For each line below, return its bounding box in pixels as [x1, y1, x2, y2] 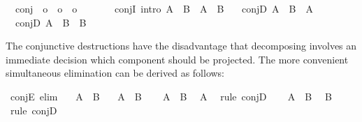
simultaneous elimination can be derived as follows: [6, 66, 225, 80]
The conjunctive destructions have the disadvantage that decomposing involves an [6, 38, 357, 53]
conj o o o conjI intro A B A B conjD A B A [15, 1, 313, 15]
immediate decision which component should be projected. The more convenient [6, 52, 349, 66]
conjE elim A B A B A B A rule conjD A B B [10, 89, 332, 103]
